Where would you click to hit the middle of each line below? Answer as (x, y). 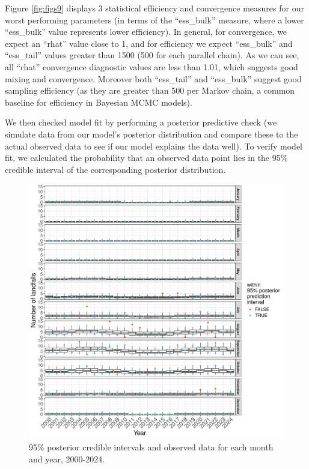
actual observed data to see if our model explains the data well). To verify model (154, 146)
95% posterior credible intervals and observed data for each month (151, 446)
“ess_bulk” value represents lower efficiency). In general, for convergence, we (146, 32)
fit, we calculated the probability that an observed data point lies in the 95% (146, 158)
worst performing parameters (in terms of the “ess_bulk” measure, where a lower (154, 20)
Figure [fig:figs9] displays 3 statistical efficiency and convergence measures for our (154, 8)
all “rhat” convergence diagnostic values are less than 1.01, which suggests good (151, 66)
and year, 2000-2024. (67, 458)
